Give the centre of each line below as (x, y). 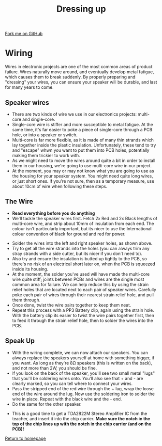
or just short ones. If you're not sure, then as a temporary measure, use (83, 181)
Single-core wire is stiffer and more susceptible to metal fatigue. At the (82, 124)
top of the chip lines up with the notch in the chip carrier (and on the (81, 424)
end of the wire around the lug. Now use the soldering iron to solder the (83, 394)
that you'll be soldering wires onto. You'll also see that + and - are (78, 378)
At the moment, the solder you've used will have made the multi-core (81, 274)
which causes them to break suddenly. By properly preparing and (70, 77)
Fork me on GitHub (24, 34)
